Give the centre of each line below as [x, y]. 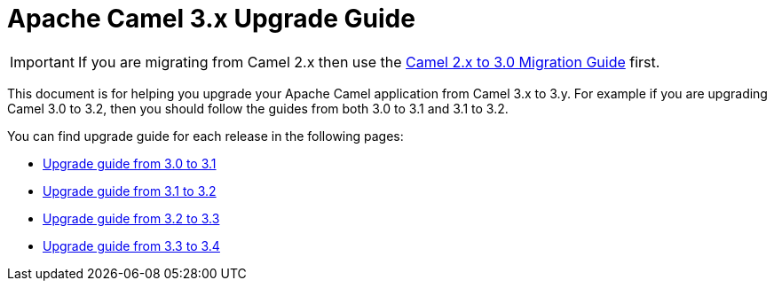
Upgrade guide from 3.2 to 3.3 [131, 218]
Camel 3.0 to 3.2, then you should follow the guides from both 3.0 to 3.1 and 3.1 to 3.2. [258, 108]
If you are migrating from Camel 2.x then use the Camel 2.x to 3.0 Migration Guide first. [369, 62]
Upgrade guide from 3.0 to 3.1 [130, 163]
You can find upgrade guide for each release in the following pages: [205, 136]
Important [42, 62]
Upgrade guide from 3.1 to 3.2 [130, 191]
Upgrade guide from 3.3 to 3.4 [131, 245]
